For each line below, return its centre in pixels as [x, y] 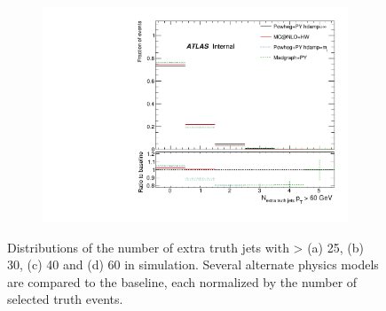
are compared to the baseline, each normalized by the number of [182, 281]
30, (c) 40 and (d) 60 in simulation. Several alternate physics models [193, 264]
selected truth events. [65, 299]
